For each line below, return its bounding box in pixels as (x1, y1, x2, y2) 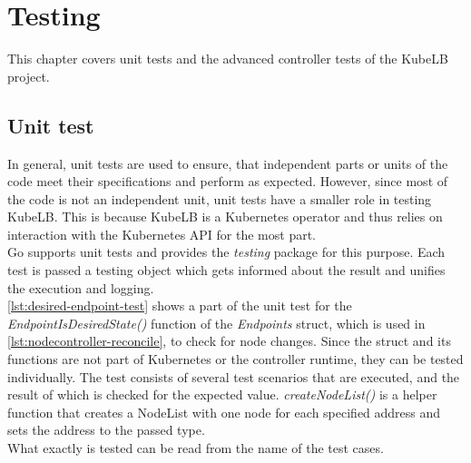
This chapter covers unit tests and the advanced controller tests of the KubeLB (7, 49, 448, 68)
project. (7, 66, 50, 85)
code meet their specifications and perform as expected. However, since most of (7, 172, 448, 191)
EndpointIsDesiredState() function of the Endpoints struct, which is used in (7, 313, 426, 332)
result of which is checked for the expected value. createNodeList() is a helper (7, 385, 437, 404)
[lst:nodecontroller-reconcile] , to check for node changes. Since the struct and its (7, 331, 451, 350)
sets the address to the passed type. (7, 420, 205, 439)
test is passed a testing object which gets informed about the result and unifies (7, 261, 446, 280)
